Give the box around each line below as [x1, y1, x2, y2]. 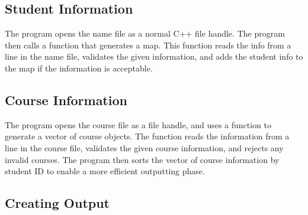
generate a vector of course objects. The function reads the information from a [5, 130, 290, 142]
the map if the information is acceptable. [5, 61, 153, 74]
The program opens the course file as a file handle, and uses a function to [5, 118, 272, 131]
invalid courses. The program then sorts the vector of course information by [5, 153, 280, 165]
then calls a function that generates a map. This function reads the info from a [5, 38, 291, 51]
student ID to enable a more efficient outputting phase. [5, 165, 205, 177]
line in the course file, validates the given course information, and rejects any [5, 141, 284, 154]
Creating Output [5, 194, 110, 212]
